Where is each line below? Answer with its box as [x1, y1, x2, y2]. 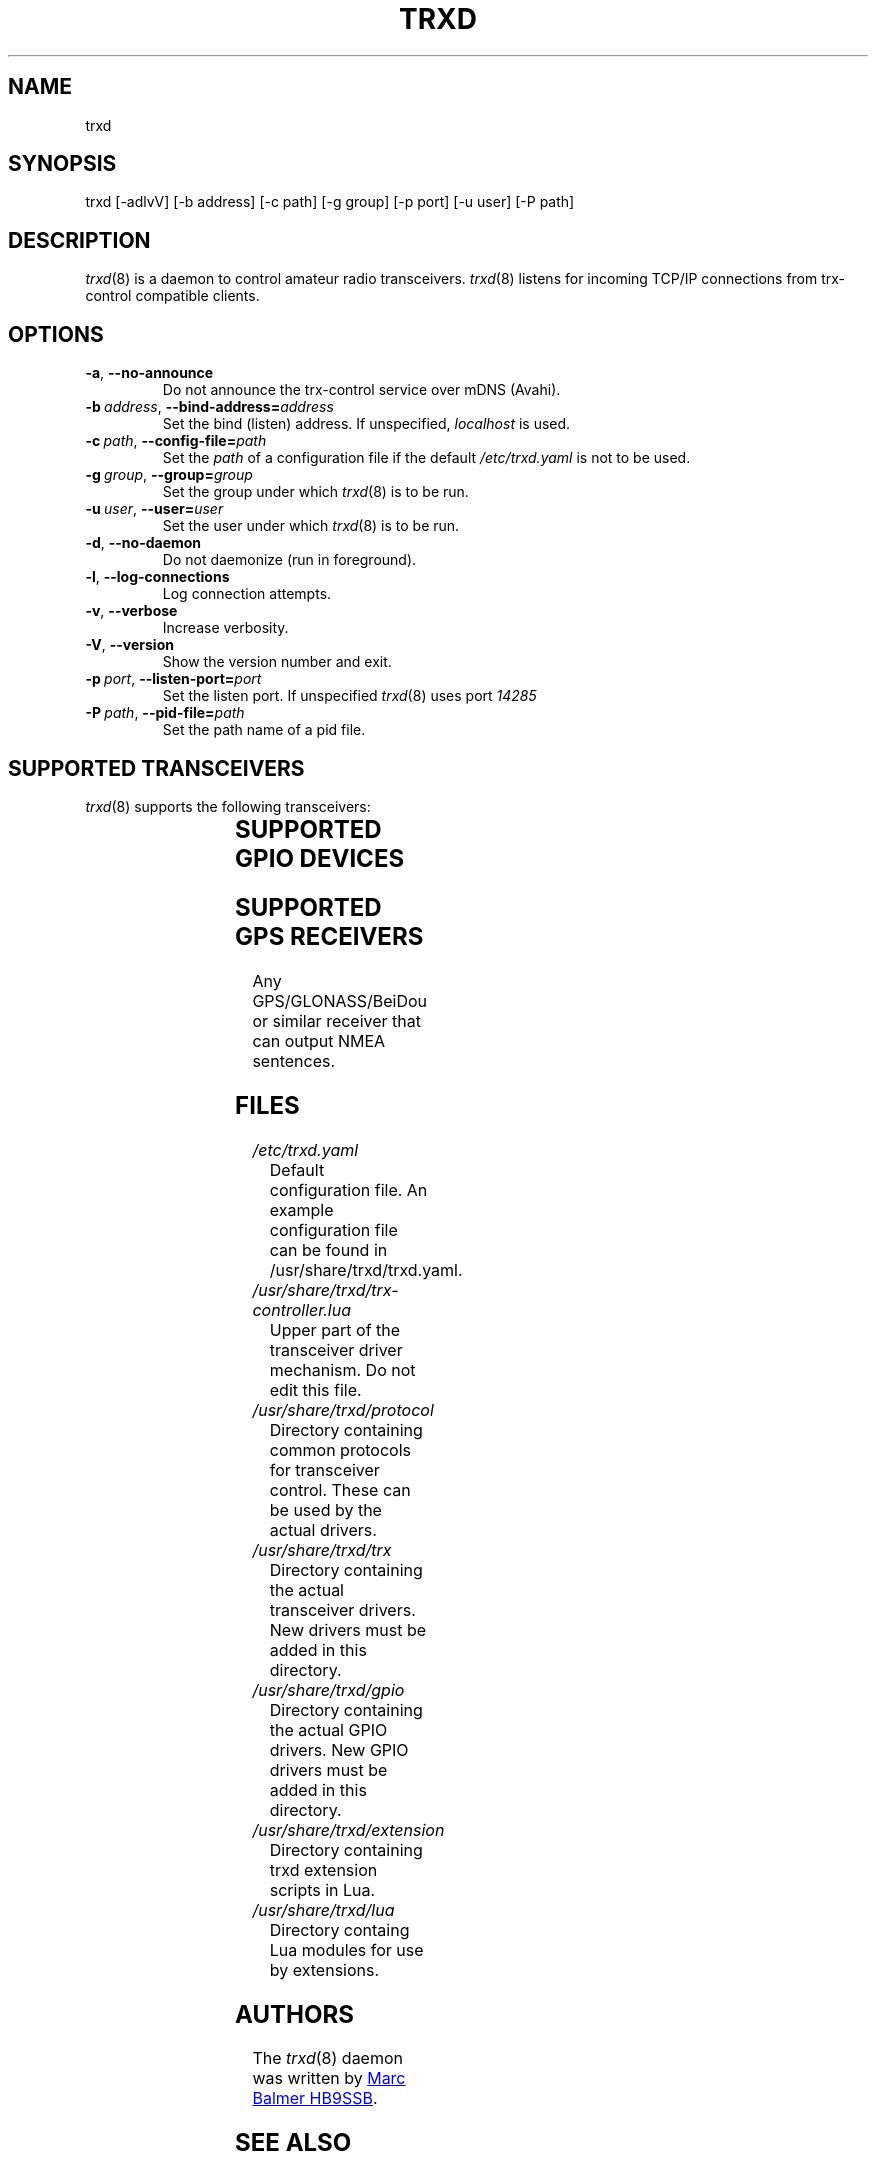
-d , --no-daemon [85, 534, 202, 552]
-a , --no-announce [85, 364, 214, 382]
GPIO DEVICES [235, 843, 405, 873]
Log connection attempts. [162, 585, 332, 603]
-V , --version [85, 636, 174, 654]
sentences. [252, 1050, 336, 1071]
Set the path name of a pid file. [162, 721, 366, 739]
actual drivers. [269, 1519, 377, 1540]
